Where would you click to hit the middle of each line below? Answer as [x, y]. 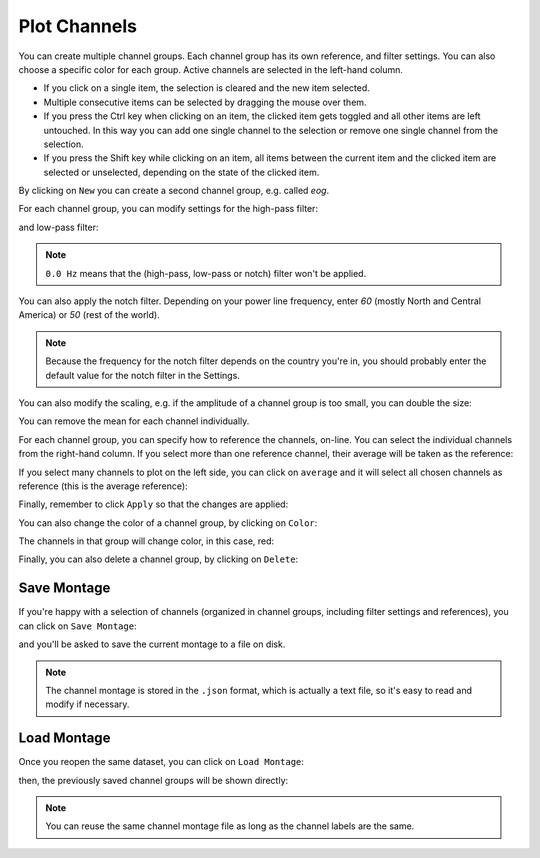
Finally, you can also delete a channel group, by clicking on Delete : [158, 559]
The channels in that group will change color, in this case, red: [146, 541]
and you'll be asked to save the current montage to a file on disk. [152, 644]
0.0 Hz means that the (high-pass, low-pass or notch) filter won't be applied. [206, 273]
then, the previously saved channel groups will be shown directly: [153, 780]
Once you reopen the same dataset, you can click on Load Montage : [161, 762]
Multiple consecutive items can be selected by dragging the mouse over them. [205, 102]
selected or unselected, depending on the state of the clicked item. [181, 172]
